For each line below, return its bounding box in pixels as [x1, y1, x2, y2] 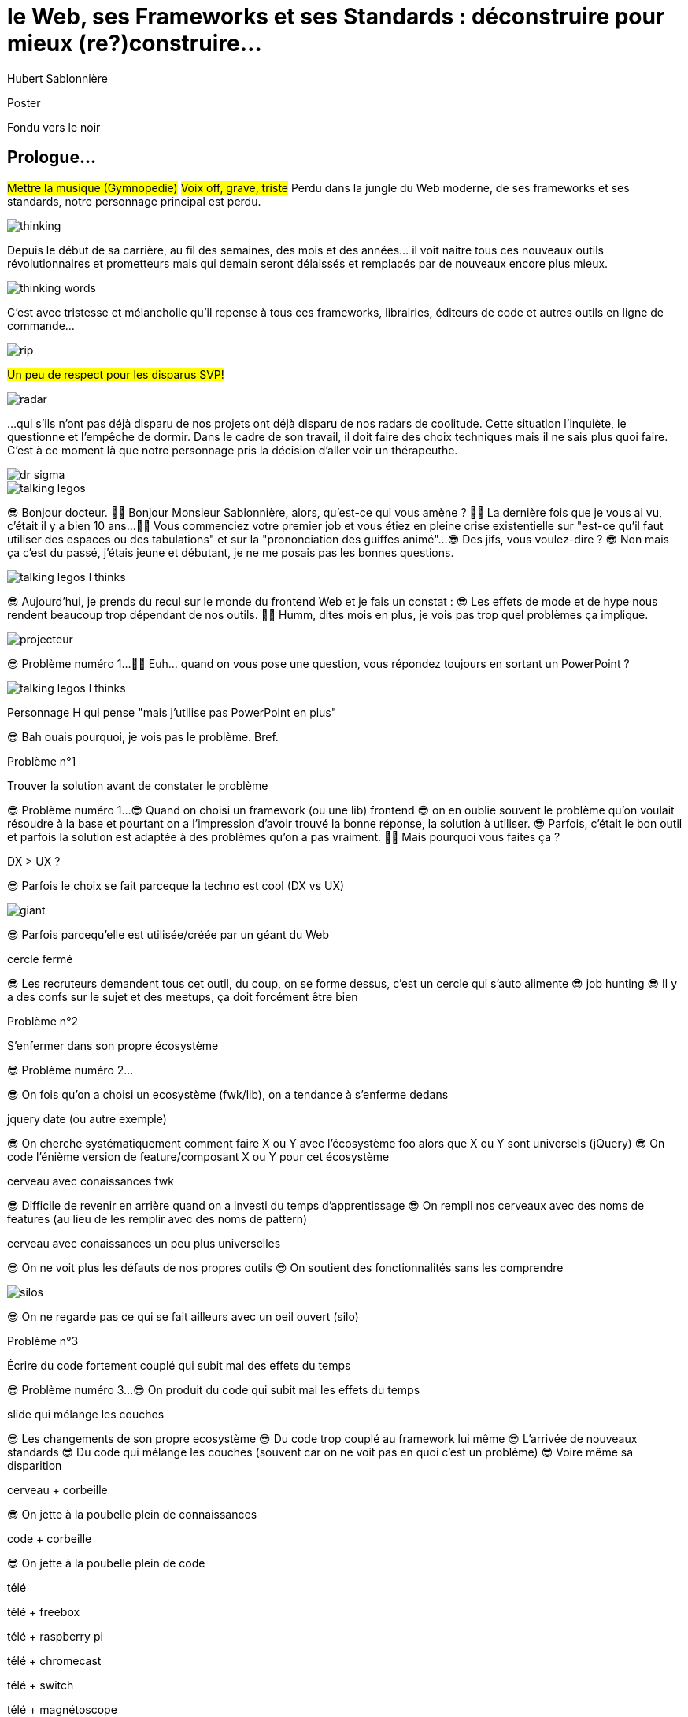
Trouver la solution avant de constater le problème [7, 778, 268, 792]
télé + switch [7, 1678, 74, 1692]
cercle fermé [7, 951, 73, 966]
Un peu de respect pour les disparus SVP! [7, 367, 224, 381]
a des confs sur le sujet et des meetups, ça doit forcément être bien [7, 989, 358, 1003]
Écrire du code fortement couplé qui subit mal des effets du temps [7, 1358, 351, 1372]
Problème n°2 [7, 1014, 79, 1028]
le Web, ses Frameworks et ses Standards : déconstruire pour [7, 3, 665, 30]
